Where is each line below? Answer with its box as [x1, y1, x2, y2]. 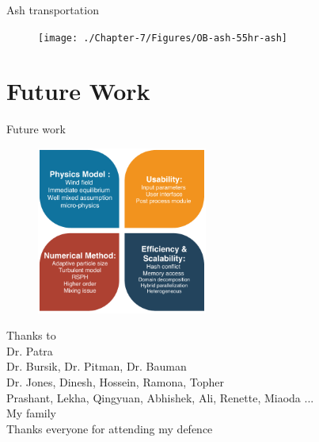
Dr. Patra [6, 342, 53, 359]
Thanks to [6, 327, 56, 344]
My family [6, 405, 57, 421]
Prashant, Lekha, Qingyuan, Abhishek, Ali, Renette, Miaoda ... [6, 389, 314, 405]
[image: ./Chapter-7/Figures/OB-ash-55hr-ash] [38, 32, 287, 44]
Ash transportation [6, 2, 99, 17]
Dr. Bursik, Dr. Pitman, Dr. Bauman [6, 358, 187, 375]
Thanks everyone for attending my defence [6, 420, 213, 436]
